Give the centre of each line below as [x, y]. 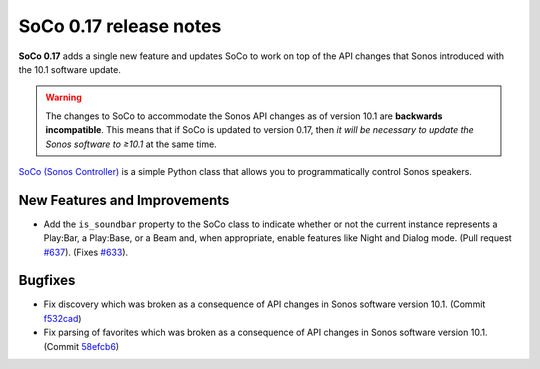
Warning [63, 97]
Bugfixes [47, 280]
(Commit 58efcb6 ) [81, 346]
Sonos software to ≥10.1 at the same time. [131, 144]
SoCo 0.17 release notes [120, 26]
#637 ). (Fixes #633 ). [86, 252]
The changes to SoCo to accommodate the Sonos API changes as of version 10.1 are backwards [244, 116]
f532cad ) [62, 318]
